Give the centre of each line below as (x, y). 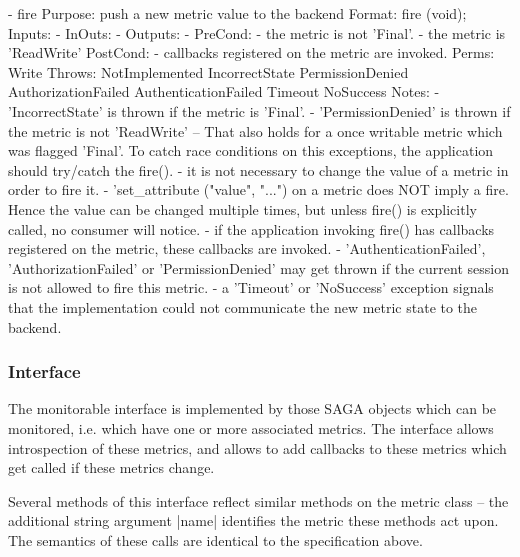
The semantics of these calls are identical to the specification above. (215, 539)
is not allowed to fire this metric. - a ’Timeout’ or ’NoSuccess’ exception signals (251, 287)
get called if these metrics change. (111, 467)
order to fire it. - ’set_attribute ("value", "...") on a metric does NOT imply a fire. (258, 189)
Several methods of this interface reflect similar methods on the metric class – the (258, 500)
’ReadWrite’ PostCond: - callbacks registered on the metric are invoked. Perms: (251, 52)
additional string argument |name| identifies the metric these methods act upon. (253, 520)
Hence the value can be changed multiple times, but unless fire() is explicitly (242, 208)
